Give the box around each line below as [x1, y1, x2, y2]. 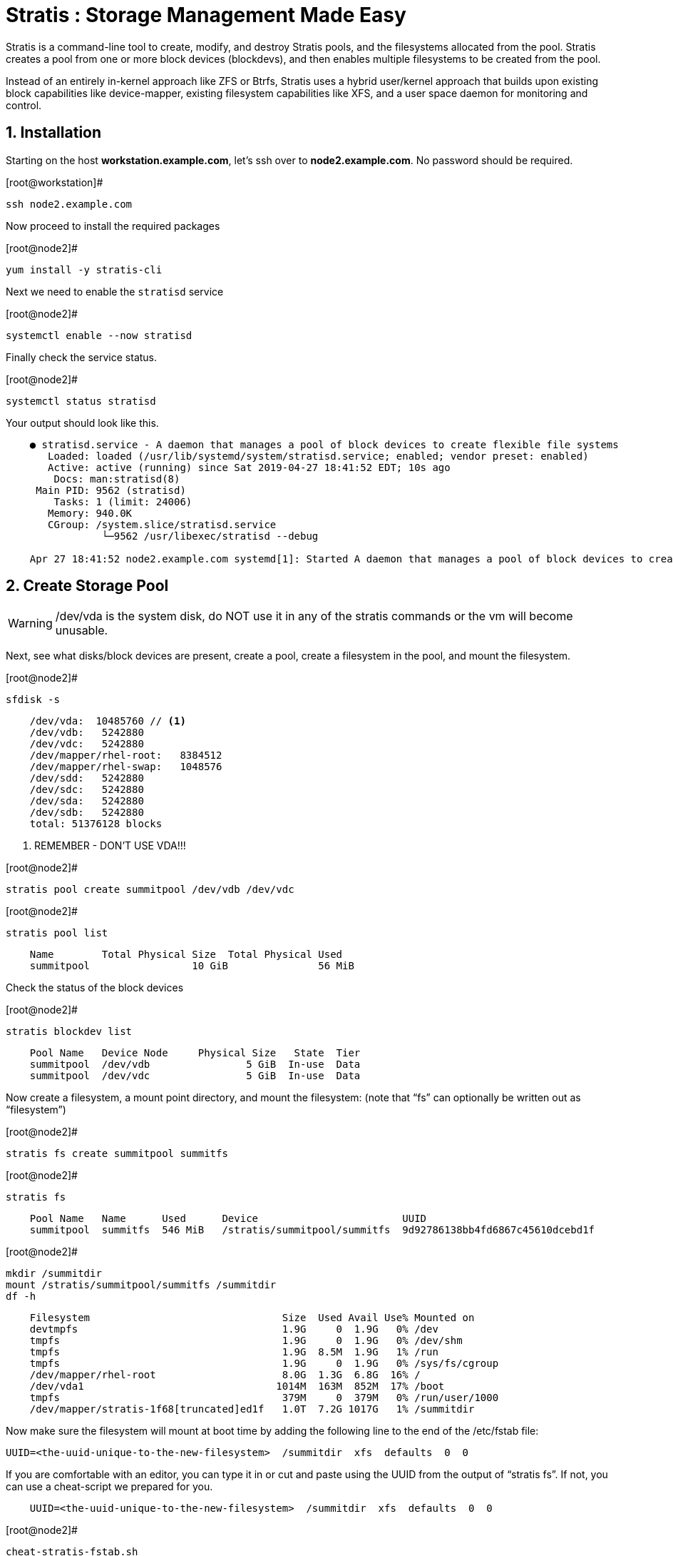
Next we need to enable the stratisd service [6, 285, 224, 298]
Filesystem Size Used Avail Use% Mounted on [29, 1312, 475, 1324]
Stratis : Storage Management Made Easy [6, 3, 406, 27]
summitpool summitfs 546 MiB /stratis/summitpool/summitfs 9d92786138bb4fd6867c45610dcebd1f [29, 1224, 595, 1236]
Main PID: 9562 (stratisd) [36, 484, 186, 496]
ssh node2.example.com [6, 198, 133, 210]
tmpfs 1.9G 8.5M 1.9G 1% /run [29, 1346, 438, 1358]
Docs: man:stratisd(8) [53, 473, 180, 485]
